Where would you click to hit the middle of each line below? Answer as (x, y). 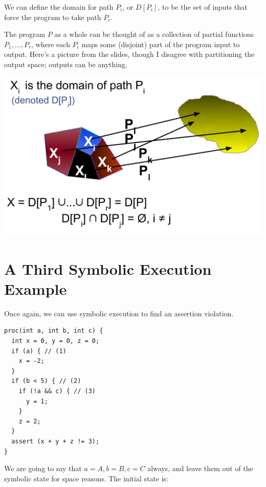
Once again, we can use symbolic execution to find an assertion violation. (119, 313)
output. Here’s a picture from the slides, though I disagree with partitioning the (129, 54)
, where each (51, 44)
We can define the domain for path (59, 7)
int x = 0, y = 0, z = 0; (56, 341)
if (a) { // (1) (39, 351)
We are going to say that (43, 468)
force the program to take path (53, 17)
